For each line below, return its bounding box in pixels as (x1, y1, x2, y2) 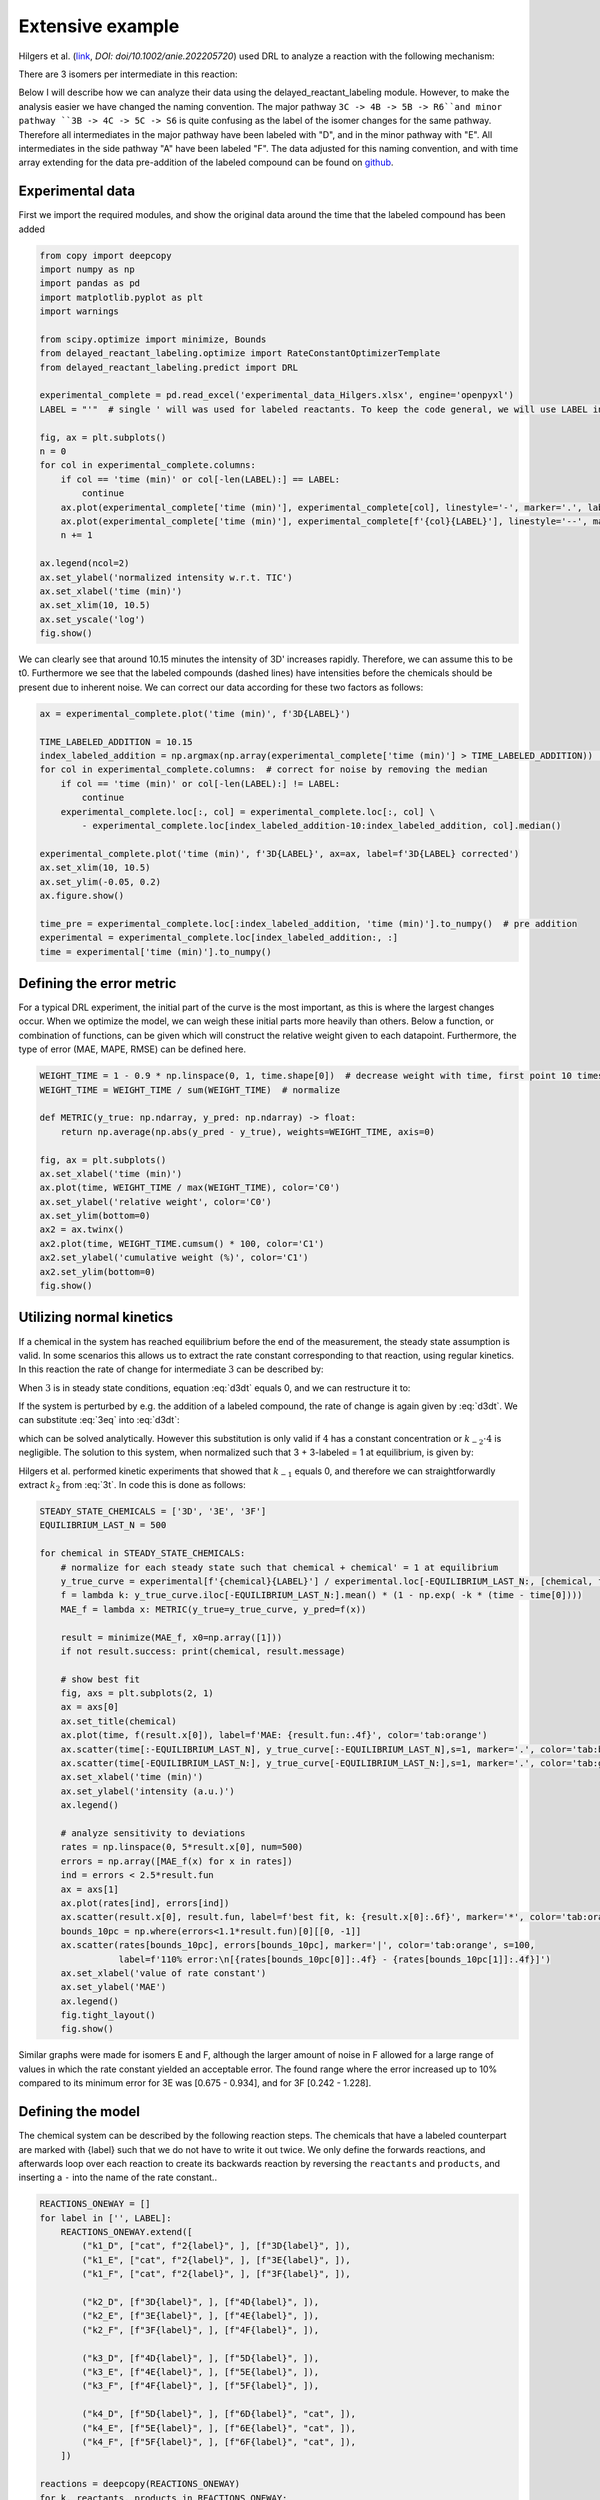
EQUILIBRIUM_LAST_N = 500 (39, 1520, 167, 1531)
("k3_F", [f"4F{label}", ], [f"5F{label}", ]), (81, 2380, 320, 2392)
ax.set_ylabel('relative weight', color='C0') (39, 1196, 272, 1207)
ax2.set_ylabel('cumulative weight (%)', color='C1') (39, 1252, 309, 1264)
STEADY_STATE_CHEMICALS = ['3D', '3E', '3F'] (39, 1506, 267, 1517)
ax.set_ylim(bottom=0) (39, 1210, 151, 1222)
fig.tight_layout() (60, 2010, 157, 2021)
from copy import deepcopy (39, 250, 172, 261)
